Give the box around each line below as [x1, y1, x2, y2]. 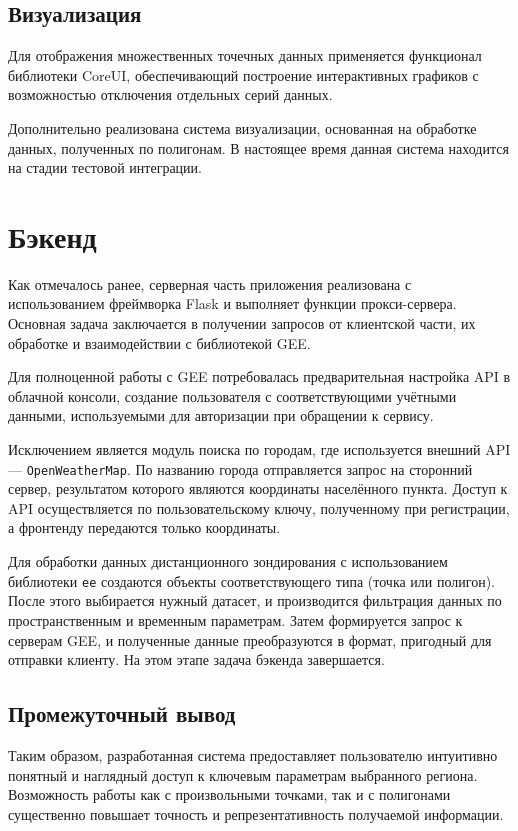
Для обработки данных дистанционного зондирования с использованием [8, 551, 448, 572]
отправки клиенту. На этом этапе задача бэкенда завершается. [8, 649, 385, 670]
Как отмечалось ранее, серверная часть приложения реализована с [8, 273, 412, 294]
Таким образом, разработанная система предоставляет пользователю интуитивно [8, 744, 498, 765]
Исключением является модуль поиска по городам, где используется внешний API [8, 439, 511, 460]
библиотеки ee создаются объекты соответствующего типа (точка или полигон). [8, 570, 496, 591]
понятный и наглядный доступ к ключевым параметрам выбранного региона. [8, 764, 478, 785]
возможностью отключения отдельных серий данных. [8, 84, 333, 105]
